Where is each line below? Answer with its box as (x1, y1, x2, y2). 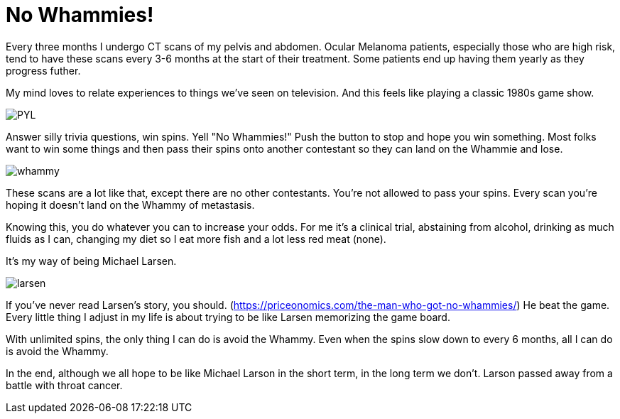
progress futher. (6, 64, 81, 77)
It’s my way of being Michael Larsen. (6, 254, 177, 267)
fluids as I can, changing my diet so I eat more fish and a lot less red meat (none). (6, 232, 386, 245)
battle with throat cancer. (6, 379, 123, 391)
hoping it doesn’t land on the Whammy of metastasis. (6, 198, 255, 211)
